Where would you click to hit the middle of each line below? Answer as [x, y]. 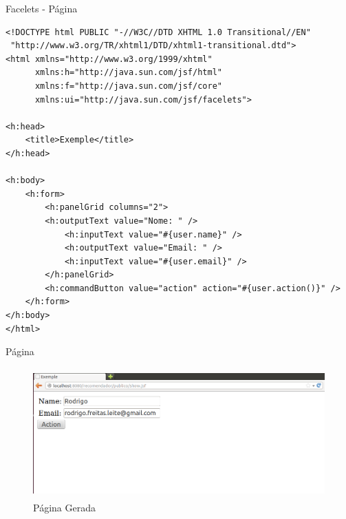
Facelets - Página [42, 8]
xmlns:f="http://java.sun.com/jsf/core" [128, 86]
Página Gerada [64, 508]
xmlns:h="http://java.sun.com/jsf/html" [128, 73]
